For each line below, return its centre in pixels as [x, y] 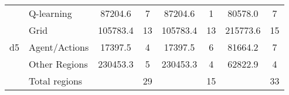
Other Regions [58, 64]
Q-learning [50, 13]
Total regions [55, 81]
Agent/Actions [59, 47]
